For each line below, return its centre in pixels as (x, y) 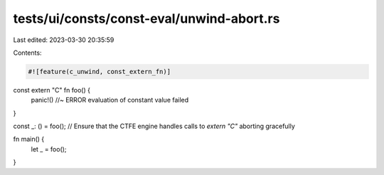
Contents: (27, 53)
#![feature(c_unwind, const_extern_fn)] (99, 71)
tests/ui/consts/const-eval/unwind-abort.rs (146, 18)
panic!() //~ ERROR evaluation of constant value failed (110, 100)
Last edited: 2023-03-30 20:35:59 (64, 40)
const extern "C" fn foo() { (52, 90)
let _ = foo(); (49, 149)
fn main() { (29, 139)
